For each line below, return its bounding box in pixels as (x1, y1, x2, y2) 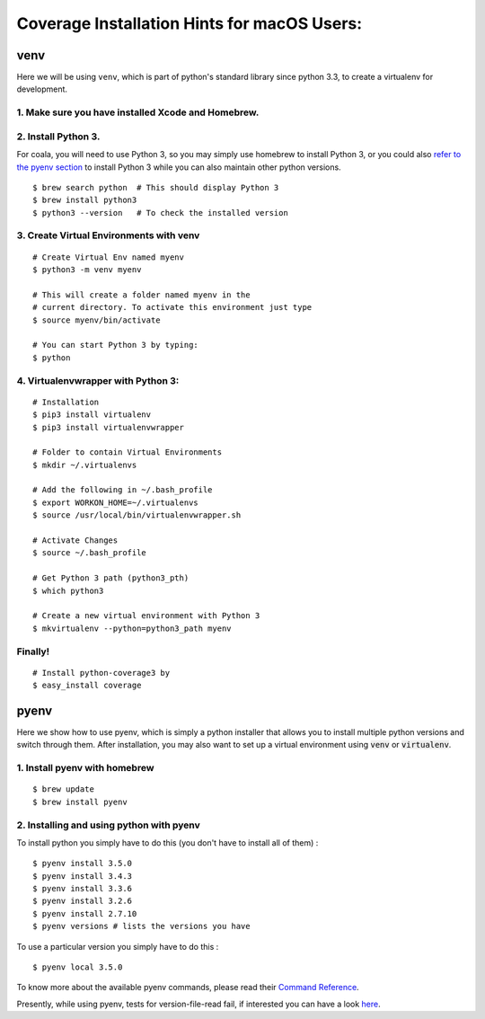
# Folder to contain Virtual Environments (32, 447, 223, 457)
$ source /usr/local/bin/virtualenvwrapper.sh (32, 510, 242, 520)
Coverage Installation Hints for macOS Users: (16, 13, 363, 33)
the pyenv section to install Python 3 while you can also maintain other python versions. (16, 162, 341, 173)
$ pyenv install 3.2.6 (32, 896, 133, 907)
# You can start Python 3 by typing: (32, 340, 199, 350)
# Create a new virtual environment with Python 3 (32, 611, 260, 621)
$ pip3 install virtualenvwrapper (32, 422, 184, 432)
